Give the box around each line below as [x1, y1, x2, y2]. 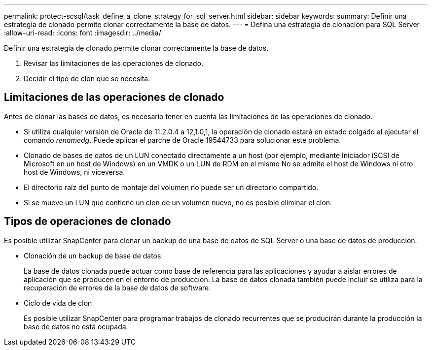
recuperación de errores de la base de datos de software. [24, 283, 211, 292]
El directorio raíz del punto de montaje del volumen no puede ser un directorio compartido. [24, 183, 319, 191]
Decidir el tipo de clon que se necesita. [24, 74, 150, 83]
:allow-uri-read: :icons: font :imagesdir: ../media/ [4, 29, 161, 37]
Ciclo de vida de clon [24, 298, 92, 307]
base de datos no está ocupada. [24, 322, 128, 331]
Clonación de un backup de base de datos [24, 251, 161, 260]
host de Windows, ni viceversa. [24, 167, 125, 176]
